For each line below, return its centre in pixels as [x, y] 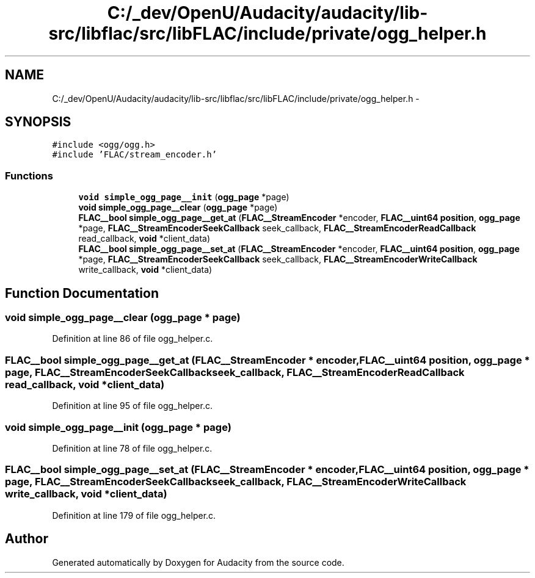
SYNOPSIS [38, 122]
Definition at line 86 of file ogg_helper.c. [133, 339]
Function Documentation [82, 293]
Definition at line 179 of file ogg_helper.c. [134, 515]
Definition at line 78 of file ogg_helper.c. [132, 448]
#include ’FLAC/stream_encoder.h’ [135, 155]
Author [27, 539]
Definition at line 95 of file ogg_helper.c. [132, 406]
